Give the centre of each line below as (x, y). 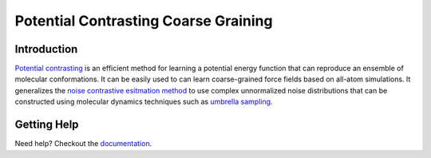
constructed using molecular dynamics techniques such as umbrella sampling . (144, 102)
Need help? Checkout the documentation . (83, 144)
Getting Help (47, 125)
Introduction (46, 49)
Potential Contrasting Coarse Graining (144, 21)
